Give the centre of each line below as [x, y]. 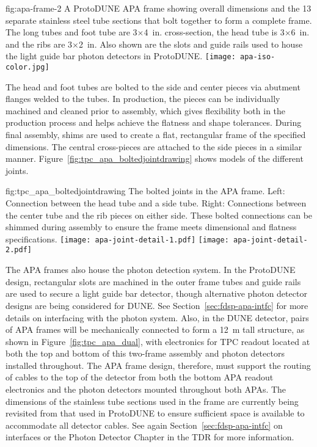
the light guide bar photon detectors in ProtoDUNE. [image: [121, 56]
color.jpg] [27, 67]
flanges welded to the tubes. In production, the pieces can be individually [143, 99]
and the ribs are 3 [39, 44]
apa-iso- [257, 57]
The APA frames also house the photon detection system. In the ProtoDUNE [151, 270]
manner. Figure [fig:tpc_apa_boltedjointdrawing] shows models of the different [155, 158]
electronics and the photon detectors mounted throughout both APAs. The [146, 389]
